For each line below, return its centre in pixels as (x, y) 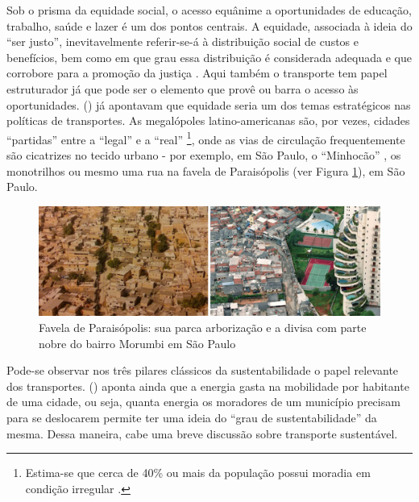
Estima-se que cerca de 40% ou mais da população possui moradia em (198, 473)
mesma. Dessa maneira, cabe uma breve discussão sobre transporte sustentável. (202, 433)
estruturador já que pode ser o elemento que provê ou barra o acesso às (183, 88)
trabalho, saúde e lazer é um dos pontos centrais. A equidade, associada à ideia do (209, 25)
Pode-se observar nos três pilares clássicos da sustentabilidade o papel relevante (203, 370)
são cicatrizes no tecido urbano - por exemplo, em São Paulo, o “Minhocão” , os (204, 155)
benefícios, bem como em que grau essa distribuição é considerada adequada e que (209, 57)
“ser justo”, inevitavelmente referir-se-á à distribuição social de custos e (183, 41)
